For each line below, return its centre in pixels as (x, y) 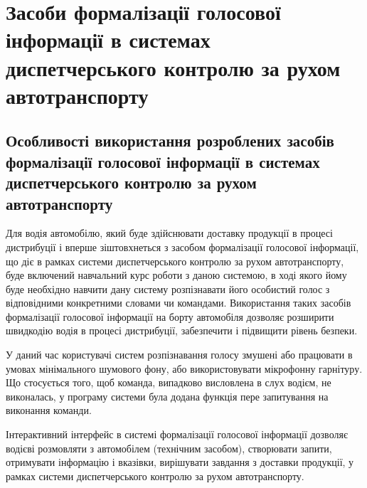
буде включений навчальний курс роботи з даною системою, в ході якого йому (176, 275)
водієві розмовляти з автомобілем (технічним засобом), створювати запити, (169, 448)
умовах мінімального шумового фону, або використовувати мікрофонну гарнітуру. (184, 368)
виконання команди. (49, 410)
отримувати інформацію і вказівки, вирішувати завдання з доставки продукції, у (180, 462)
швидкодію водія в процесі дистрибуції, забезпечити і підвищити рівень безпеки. (182, 330)
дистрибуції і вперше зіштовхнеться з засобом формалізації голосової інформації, (182, 246)
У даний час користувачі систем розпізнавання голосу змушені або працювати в (179, 355)
